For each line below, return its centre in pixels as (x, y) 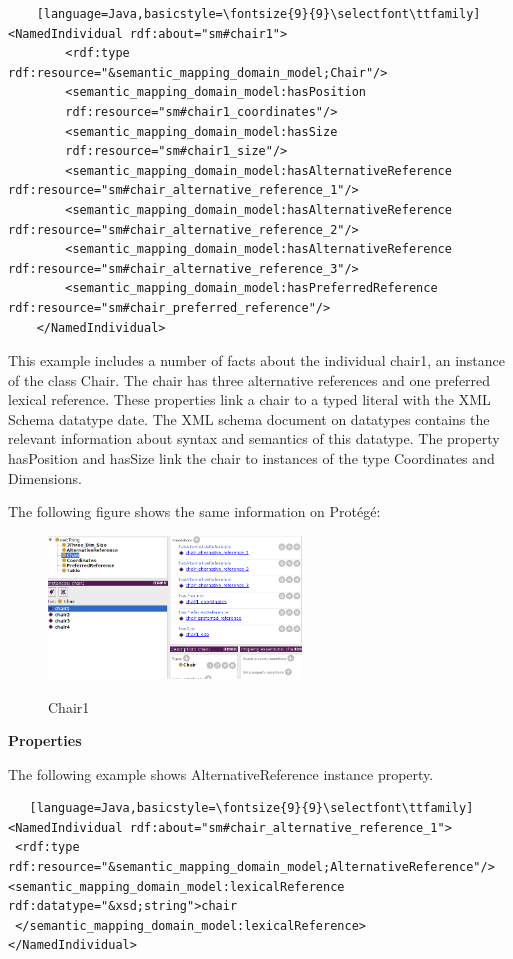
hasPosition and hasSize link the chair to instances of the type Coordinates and (251, 458)
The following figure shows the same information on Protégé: (194, 511)
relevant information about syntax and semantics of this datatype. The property (254, 438)
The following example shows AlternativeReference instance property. (221, 773)
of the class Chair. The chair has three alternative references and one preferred (249, 379)
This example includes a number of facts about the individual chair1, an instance (257, 360)
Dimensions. (45, 477)
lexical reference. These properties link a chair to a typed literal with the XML (249, 399)
